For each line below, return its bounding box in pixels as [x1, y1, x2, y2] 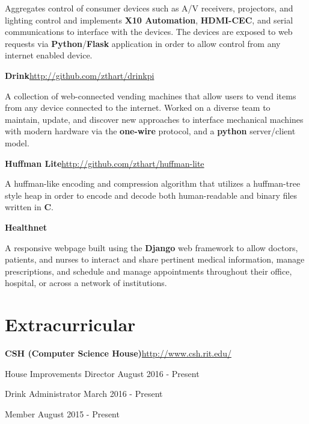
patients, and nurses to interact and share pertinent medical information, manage [5, 253, 305, 266]
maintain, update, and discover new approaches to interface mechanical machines [5, 113, 304, 125]
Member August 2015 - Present [5, 407, 120, 420]
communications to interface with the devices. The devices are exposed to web [5, 25, 293, 38]
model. [5, 136, 29, 149]
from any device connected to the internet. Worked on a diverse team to [5, 101, 271, 114]
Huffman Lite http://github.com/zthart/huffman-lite [5, 157, 204, 169]
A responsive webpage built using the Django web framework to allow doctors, [5, 241, 298, 254]
